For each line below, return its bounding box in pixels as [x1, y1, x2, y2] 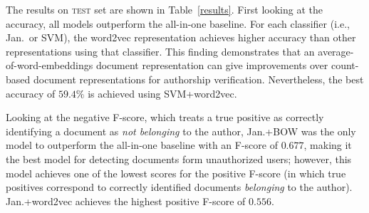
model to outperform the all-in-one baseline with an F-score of [6, 137, 278, 152]
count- [331, 58, 359, 73]
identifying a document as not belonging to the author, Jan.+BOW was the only [6, 123, 356, 138]
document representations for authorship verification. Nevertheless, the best [33, 71, 364, 86]
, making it [303, 137, 352, 152]
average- [318, 43, 354, 58]
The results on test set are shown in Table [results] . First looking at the [6, 2, 323, 16]
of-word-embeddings [6, 58, 93, 73]
